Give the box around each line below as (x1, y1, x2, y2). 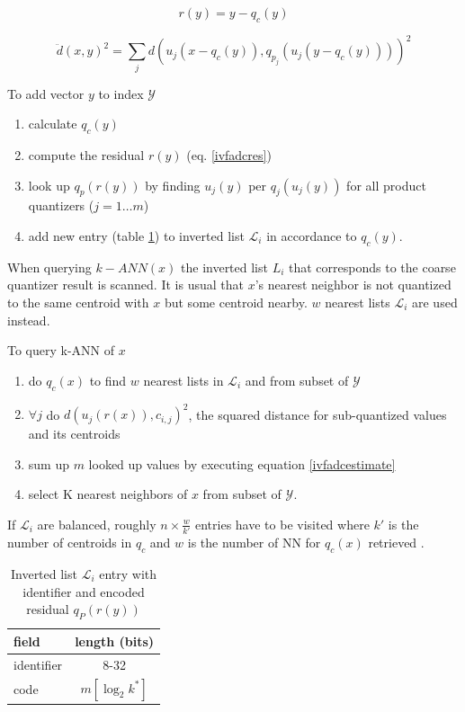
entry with (99, 564, 157, 583)
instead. (7, 310, 50, 329)
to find (89, 370, 127, 389)
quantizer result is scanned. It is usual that (7, 275, 244, 294)
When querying (7, 257, 92, 276)
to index (98, 84, 144, 102)
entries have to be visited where (195, 514, 370, 533)
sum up (28, 454, 69, 473)
